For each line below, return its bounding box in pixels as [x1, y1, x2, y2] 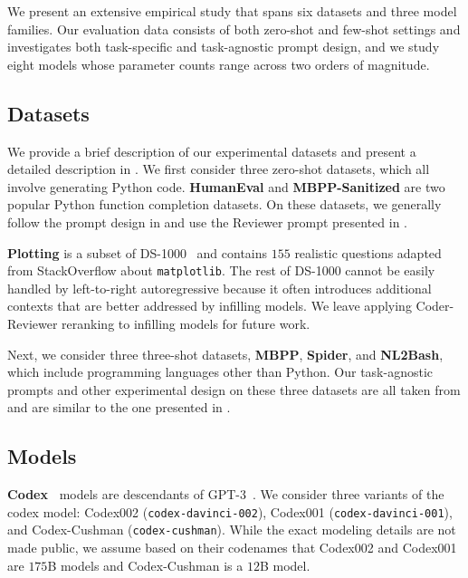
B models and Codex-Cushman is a [47, 555, 244, 574]
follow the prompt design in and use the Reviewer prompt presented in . [7, 212, 407, 231]
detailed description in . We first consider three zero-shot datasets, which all [7, 159, 430, 178]
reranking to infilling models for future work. [62, 313, 310, 332]
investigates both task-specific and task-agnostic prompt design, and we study [7, 37, 440, 56]
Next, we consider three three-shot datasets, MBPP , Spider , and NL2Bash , [7, 344, 444, 363]
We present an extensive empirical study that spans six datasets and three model [7, 2, 457, 20]
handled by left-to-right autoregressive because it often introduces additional [7, 278, 432, 297]
